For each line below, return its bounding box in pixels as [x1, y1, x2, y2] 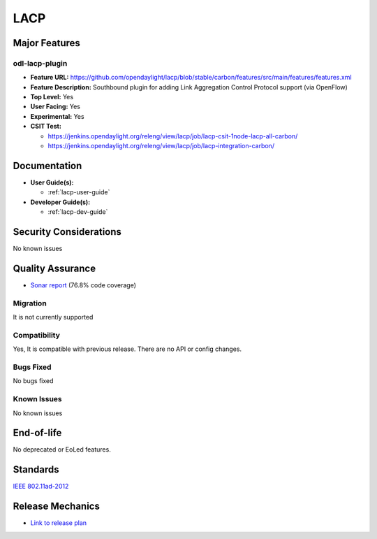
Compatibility [13, 330, 61, 340]
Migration [13, 298, 47, 308]
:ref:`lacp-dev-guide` [47, 208, 108, 216]
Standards [13, 463, 59, 475]
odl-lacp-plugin [13, 58, 68, 68]
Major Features [13, 37, 80, 49]
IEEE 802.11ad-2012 [13, 482, 69, 491]
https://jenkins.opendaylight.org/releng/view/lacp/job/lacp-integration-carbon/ [47, 142, 275, 150]
